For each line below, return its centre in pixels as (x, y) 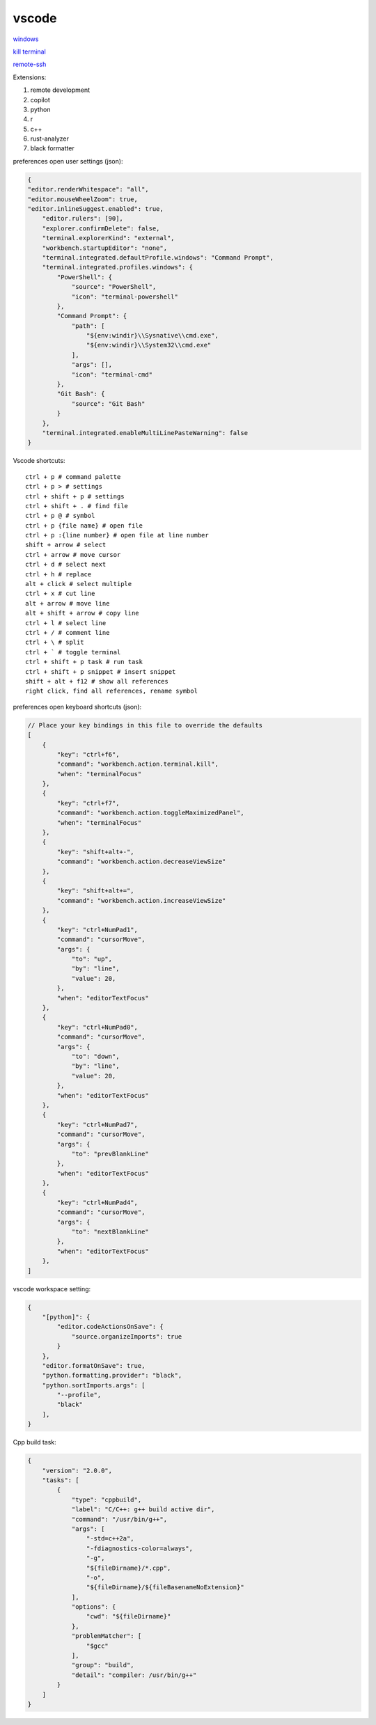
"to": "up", (92, 959)
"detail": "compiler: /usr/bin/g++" (134, 1675)
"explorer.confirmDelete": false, (101, 228)
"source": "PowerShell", (114, 287)
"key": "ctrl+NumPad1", (97, 930)
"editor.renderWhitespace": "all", (88, 189)
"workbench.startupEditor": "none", (104, 248)
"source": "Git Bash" (108, 403)
